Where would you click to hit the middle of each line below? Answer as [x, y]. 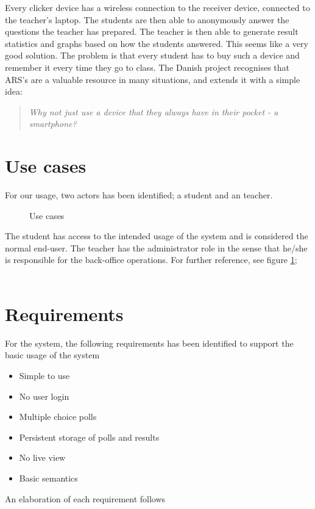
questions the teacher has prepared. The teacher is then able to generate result [152, 31]
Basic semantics [48, 478]
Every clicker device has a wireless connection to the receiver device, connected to [157, 7]
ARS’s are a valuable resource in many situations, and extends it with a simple [153, 79]
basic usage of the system [52, 355]
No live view [42, 457]
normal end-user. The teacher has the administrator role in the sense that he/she [156, 247]
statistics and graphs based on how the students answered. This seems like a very [157, 43]
